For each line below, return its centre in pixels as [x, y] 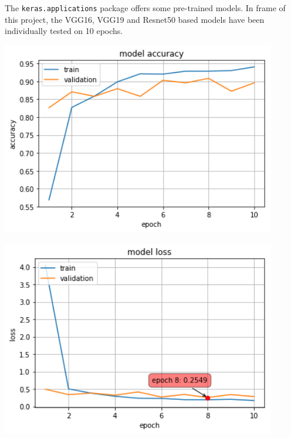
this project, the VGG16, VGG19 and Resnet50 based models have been [135, 19]
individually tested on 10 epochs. [64, 31]
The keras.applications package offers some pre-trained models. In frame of [145, 8]
